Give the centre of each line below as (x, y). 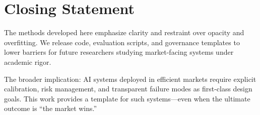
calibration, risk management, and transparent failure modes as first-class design (128, 89)
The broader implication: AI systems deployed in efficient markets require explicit (130, 79)
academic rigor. (28, 62)
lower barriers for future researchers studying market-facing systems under (119, 52)
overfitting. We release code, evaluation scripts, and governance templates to (122, 42)
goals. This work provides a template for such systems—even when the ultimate (127, 98)
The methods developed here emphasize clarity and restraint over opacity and (124, 32)
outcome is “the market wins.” (51, 108)
